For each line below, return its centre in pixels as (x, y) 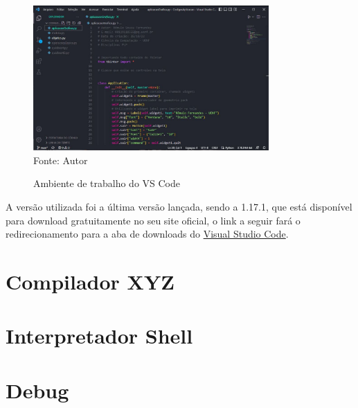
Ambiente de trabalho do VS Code (107, 183)
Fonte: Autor (61, 160)
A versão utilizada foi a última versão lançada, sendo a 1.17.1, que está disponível (179, 207)
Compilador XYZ (90, 282)
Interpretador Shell (99, 336)
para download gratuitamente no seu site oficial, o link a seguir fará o (153, 220)
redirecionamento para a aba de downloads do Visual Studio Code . (147, 234)
